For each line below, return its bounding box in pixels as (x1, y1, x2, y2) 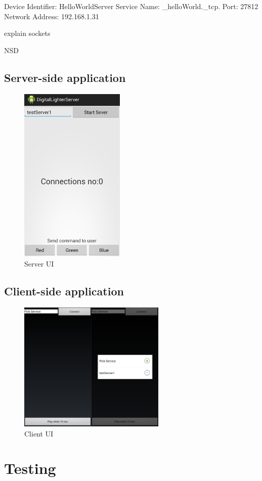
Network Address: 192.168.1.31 (4, 11, 99, 21)
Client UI (24, 428, 54, 439)
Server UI (24, 258, 54, 269)
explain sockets (4, 28, 51, 38)
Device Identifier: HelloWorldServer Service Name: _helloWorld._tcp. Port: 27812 (4, 1, 258, 11)
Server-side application (4, 69, 126, 85)
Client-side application (4, 283, 124, 298)
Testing (4, 458, 56, 478)
